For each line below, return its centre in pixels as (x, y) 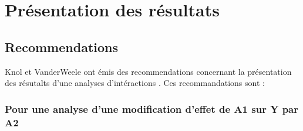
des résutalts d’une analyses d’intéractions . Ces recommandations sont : (135, 83)
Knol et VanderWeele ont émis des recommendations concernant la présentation (148, 71)
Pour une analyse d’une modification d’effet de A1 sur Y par (152, 108)
